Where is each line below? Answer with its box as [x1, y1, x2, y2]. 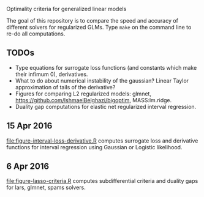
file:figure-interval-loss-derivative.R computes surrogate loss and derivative [6, 137, 198, 144]
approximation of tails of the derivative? [15, 83, 116, 91]
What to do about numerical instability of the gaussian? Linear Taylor [15, 76, 189, 84]
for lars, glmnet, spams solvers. [6, 184, 86, 191]
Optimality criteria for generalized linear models [6, 6, 127, 12]
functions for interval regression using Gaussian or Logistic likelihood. [6, 143, 183, 151]
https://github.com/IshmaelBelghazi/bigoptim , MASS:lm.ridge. [15, 96, 172, 103]
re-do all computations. [6, 30, 66, 37]
